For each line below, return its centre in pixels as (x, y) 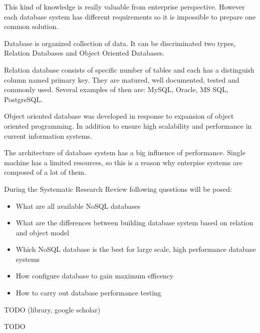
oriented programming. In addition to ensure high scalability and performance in (128, 125)
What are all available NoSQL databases (78, 206)
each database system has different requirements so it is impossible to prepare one (130, 16)
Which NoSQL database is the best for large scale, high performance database (136, 249)
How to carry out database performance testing (88, 293)
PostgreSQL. (24, 99)
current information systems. (48, 135)
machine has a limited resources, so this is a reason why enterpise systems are (123, 162)
